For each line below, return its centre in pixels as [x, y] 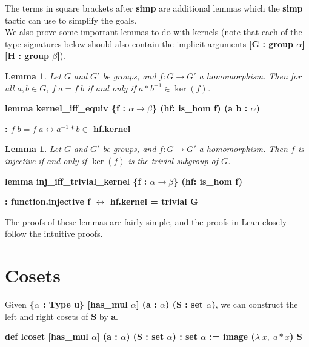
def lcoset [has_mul [47, 336]
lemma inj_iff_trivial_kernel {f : [76, 181]
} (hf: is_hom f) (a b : [200, 108]
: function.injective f [48, 201]
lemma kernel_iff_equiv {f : [65, 108]
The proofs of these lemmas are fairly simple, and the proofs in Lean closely [146, 221]
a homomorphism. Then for [250, 75]
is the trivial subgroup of [173, 160]
